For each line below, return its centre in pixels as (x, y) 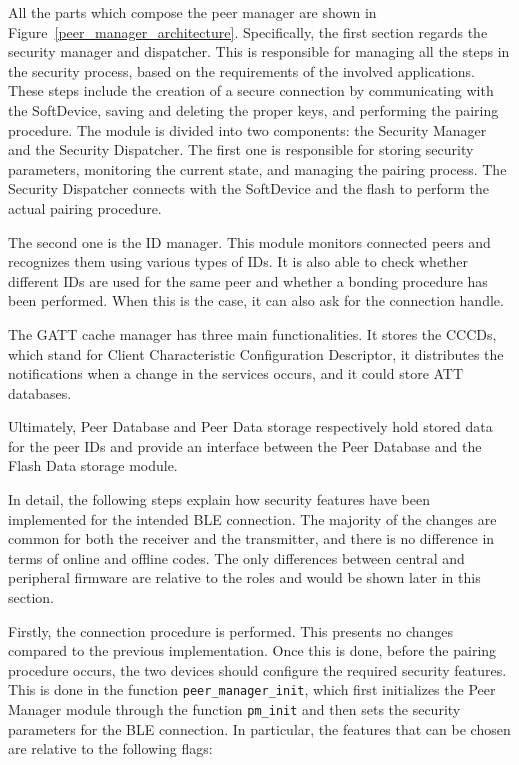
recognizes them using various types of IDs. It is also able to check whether (238, 261)
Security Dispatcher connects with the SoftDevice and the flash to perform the (249, 188)
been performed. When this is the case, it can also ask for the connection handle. (256, 300)
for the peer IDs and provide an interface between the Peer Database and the (245, 445)
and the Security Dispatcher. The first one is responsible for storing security (241, 149)
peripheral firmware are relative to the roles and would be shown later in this (244, 577)
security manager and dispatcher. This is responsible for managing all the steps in (259, 51)
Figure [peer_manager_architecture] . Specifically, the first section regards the (248, 31)
